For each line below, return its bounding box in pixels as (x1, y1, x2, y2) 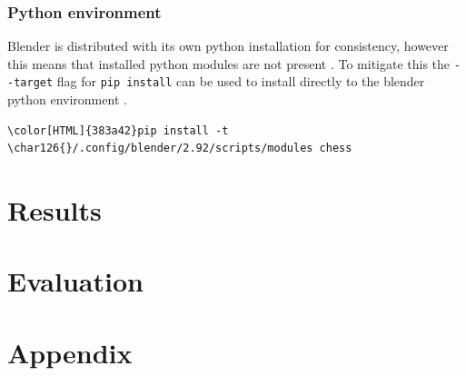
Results (7, 192, 102, 229)
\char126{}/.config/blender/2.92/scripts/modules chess (7, 142, 352, 155)
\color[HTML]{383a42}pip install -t (7, 124, 229, 137)
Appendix (7, 333, 133, 371)
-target (7, 76, 54, 90)
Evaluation (7, 262, 144, 300)
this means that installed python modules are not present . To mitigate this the (7, 54, 451, 73)
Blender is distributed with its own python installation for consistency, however (7, 36, 449, 55)
